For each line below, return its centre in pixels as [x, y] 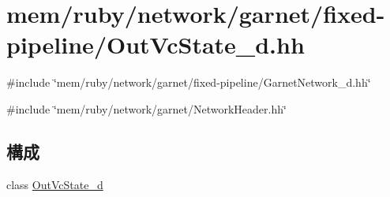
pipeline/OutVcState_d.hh [156, 45]
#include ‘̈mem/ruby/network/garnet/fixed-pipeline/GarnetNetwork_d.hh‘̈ [189, 82]
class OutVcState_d [55, 184]
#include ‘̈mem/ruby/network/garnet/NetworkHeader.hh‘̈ [146, 108]
